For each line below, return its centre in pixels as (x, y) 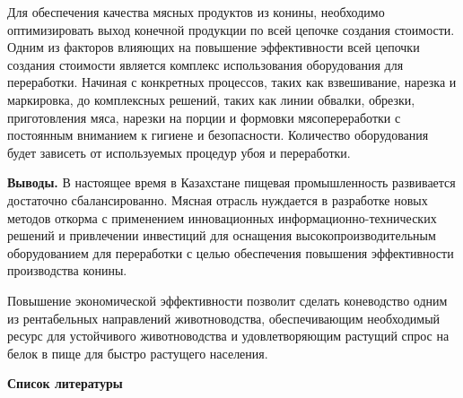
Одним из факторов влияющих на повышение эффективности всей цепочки (214, 47)
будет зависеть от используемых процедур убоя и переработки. (179, 152)
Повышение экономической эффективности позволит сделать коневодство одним (227, 300)
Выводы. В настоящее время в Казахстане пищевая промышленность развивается (231, 182)
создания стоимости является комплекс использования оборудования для (205, 64)
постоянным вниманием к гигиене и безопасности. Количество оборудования (218, 135)
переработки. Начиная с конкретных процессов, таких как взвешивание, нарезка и (232, 82)
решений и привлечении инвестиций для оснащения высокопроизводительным (222, 235)
